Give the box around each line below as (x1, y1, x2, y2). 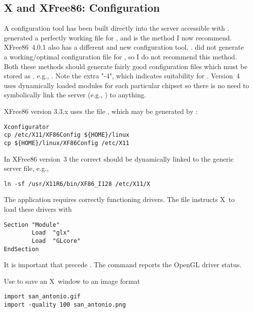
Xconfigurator (4, 123, 50, 130)
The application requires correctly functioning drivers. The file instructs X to (4, 194, 235, 204)
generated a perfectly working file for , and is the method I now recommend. (4, 32, 232, 42)
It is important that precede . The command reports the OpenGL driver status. (4, 259, 242, 270)
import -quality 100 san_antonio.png (4, 301, 126, 309)
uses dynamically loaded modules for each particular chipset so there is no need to (4, 80, 249, 90)
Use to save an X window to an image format (4, 275, 140, 286)
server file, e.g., (4, 163, 49, 173)
